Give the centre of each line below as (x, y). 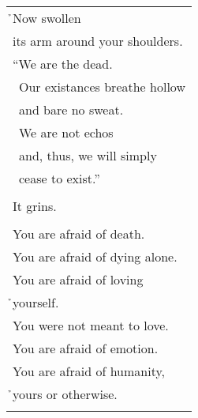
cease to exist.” (60, 178)
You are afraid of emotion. (86, 348)
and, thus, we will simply (88, 155)
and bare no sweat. (71, 109)
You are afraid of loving (78, 279)
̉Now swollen (47, 18)
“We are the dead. (63, 64)
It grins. (35, 206)
